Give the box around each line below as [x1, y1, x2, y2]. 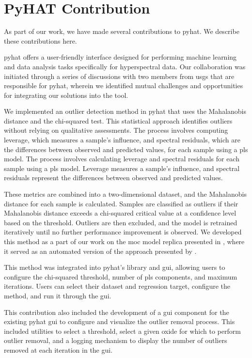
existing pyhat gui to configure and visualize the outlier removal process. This [4, 316, 235, 327]
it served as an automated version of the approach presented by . [4, 246, 197, 256]
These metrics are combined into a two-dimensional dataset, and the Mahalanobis [4, 189, 247, 199]
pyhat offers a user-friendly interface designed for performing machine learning [4, 52, 237, 62]
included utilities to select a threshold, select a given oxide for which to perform [4, 326, 241, 336]
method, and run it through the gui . [4, 290, 111, 300]
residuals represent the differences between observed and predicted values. [4, 172, 223, 183]
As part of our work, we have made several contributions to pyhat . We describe [4, 26, 239, 36]
